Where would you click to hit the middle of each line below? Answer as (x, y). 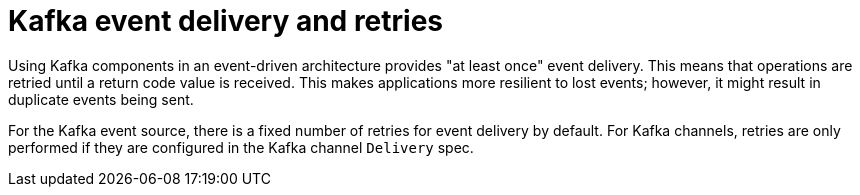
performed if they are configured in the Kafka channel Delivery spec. (241, 147)
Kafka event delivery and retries (226, 21)
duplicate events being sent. (101, 99)
